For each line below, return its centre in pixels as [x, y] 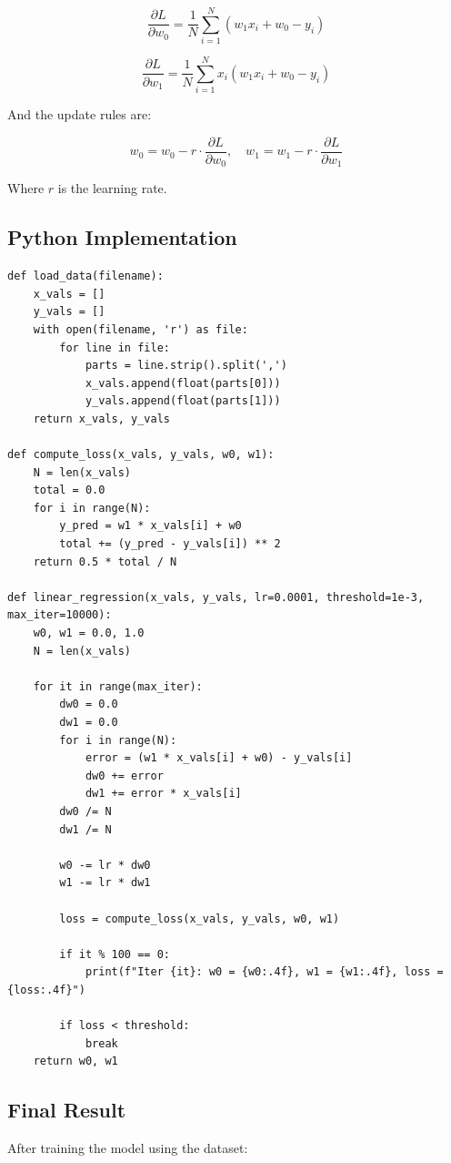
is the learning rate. [112, 188]
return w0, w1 [75, 1061]
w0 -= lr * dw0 [105, 865]
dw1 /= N [85, 829]
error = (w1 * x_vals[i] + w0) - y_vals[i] [219, 758]
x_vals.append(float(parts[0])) [183, 383]
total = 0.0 [69, 490]
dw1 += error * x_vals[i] [163, 794]
